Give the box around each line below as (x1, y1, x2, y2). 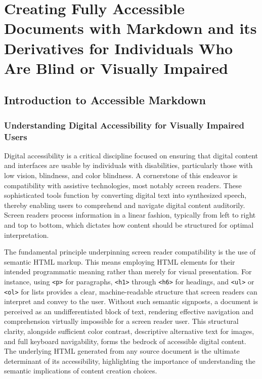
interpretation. (4, 229, 49, 240)
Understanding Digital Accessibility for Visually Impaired (4, 118, 245, 131)
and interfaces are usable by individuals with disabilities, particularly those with (4, 160, 253, 171)
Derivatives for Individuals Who (4, 37, 233, 58)
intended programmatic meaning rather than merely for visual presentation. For (4, 266, 252, 277)
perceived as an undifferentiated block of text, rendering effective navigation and (4, 306, 253, 316)
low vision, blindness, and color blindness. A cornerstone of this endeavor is (4, 170, 238, 181)
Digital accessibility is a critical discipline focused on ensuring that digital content (4, 150, 258, 160)
